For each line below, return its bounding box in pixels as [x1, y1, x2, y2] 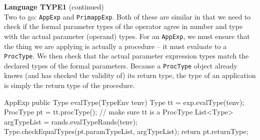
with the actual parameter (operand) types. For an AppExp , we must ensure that [4, 30, 250, 41]
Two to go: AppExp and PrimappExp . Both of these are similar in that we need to [4, 11, 251, 21]
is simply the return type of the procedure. [4, 80, 135, 90]
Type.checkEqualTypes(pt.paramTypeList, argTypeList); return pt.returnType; [4, 126, 248, 136]
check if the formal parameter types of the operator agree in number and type [4, 21, 243, 31]
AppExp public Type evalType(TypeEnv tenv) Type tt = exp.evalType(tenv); [4, 96, 244, 107]
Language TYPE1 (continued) [4, 1, 104, 11]
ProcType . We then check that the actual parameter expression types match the [4, 50, 249, 61]
